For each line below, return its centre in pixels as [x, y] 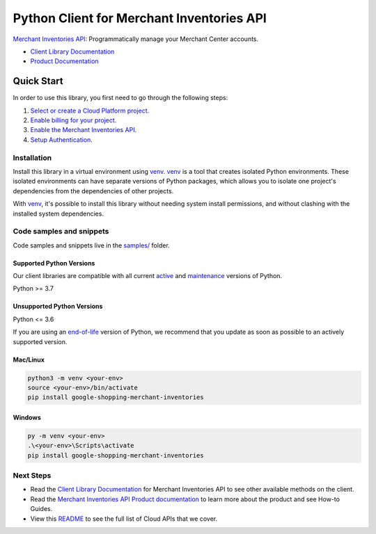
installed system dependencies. [58, 213]
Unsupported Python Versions [58, 307]
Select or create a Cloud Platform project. [90, 111]
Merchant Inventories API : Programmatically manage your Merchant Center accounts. [136, 39]
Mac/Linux [29, 359]
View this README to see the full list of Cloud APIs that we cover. [124, 519]
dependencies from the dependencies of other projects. [93, 191]
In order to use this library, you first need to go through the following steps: [120, 98]
